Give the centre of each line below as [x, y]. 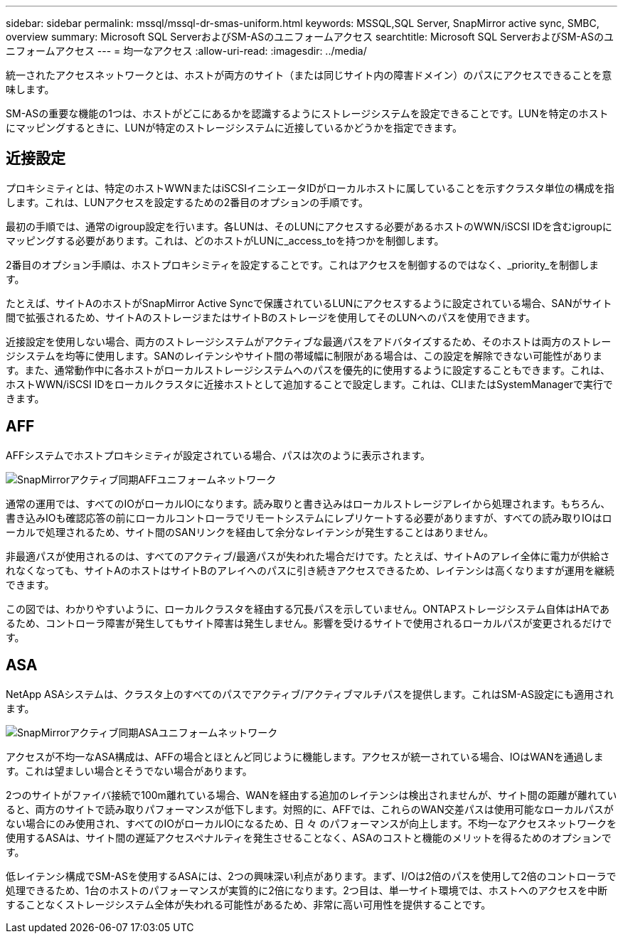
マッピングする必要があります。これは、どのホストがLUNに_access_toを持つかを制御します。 [225, 240]
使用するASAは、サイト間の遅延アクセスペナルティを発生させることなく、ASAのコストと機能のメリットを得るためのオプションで [309, 837]
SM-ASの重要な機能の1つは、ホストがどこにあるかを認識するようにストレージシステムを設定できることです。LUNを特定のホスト [307, 113]
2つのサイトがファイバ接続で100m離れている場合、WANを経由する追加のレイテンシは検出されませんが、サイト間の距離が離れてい [311, 795]
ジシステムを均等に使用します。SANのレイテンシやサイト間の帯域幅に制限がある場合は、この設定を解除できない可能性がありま [304, 355]
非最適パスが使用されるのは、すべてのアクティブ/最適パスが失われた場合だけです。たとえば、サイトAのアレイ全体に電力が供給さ [308, 556]
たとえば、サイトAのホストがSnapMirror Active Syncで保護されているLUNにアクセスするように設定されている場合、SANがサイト [309, 303]
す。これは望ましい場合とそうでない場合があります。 [129, 771]
